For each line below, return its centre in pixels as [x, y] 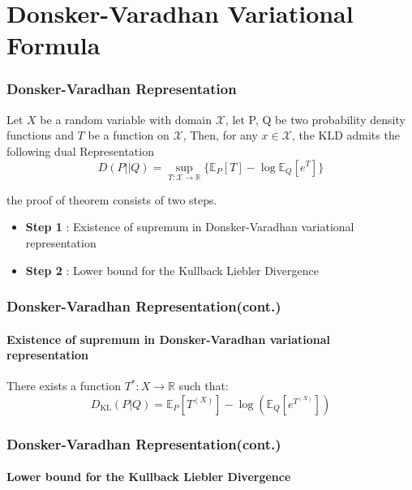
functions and [40, 135]
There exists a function [64, 386]
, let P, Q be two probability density [315, 119]
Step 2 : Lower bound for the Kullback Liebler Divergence [172, 270]
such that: [204, 386]
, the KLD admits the [345, 135]
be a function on [129, 135]
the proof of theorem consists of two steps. [112, 199]
